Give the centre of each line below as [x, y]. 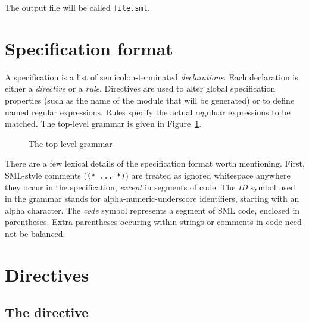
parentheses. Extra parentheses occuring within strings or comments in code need [153, 222]
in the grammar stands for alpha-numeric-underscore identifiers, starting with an [152, 198]
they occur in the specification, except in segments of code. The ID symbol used [150, 187]
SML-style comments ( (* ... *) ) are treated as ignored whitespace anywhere [148, 175]
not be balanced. [35, 233]
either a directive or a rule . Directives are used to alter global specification [140, 88]
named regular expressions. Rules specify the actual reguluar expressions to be [148, 112]
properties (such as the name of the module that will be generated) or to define [150, 100]
